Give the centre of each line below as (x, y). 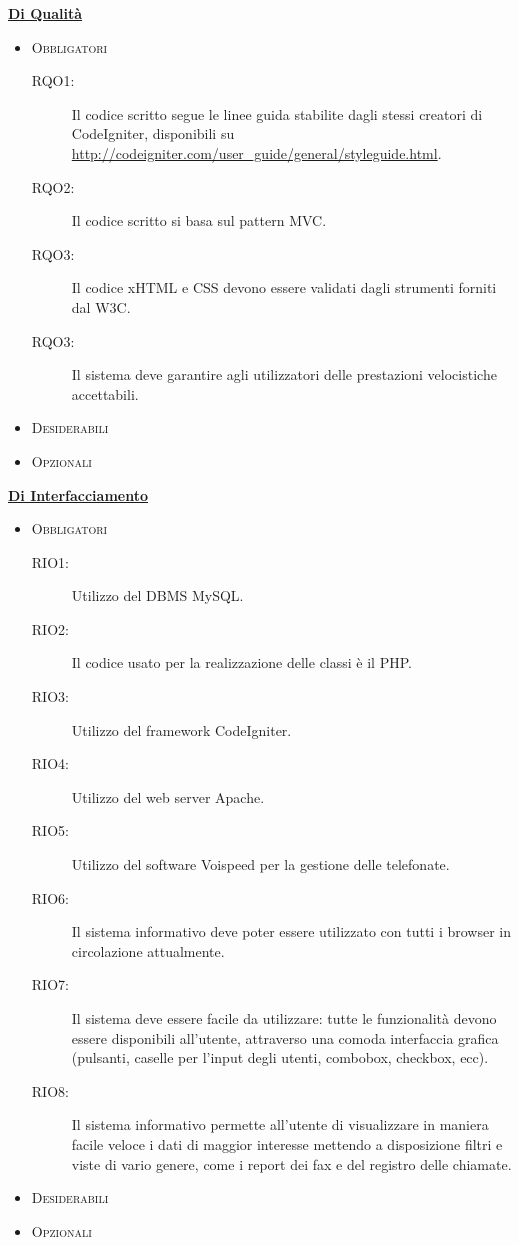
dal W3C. (101, 306)
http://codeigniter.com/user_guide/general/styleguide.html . (256, 152)
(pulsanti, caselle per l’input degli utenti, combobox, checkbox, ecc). (280, 1057)
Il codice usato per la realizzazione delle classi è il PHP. (241, 662)
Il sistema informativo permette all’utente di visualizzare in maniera (280, 1124)
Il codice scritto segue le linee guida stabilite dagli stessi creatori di (277, 113)
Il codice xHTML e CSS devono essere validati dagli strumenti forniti (284, 287)
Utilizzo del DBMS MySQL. (157, 595)
